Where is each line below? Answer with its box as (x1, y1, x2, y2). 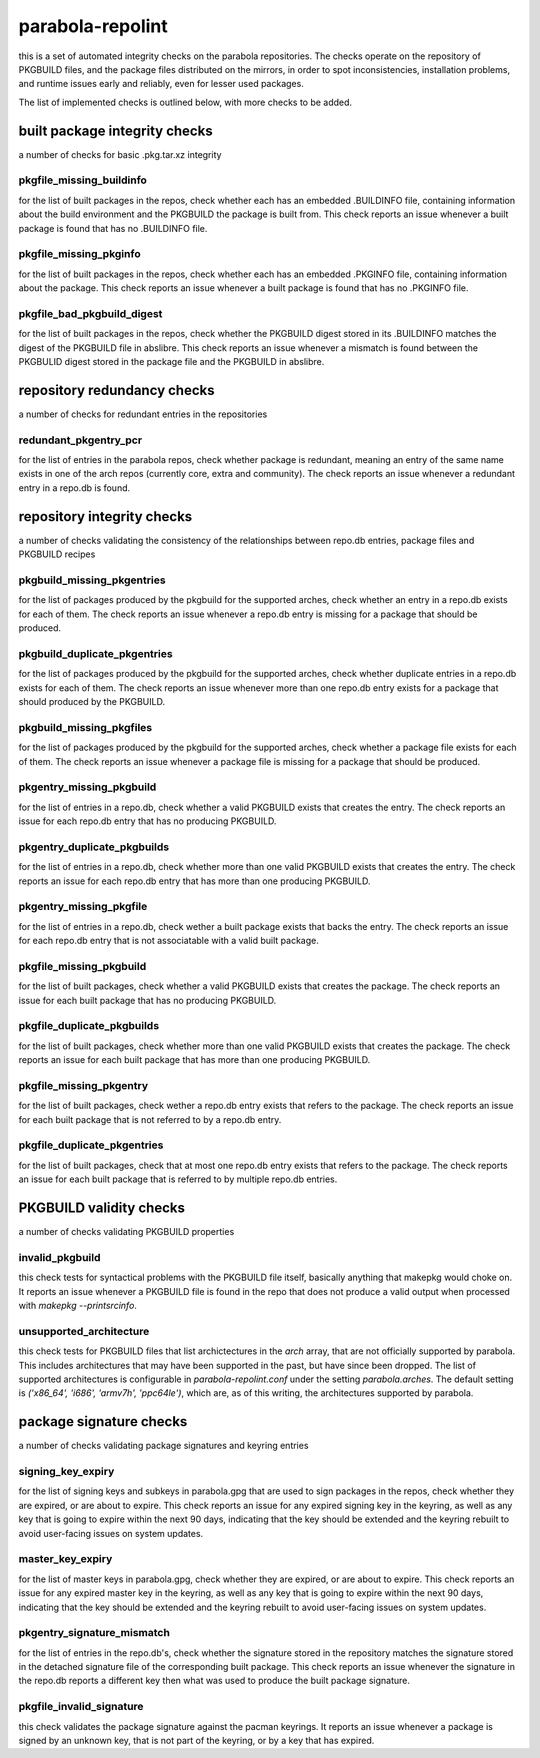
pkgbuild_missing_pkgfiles (18, 720, 153, 734)
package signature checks (18, 1413, 188, 1430)
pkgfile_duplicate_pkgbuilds (18, 1019, 160, 1033)
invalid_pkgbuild (18, 1250, 101, 1264)
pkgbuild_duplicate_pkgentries (18, 646, 174, 660)
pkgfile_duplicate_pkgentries (18, 1138, 164, 1152)
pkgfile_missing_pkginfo (18, 247, 141, 261)
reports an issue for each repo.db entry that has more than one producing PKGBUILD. (18, 875, 371, 887)
